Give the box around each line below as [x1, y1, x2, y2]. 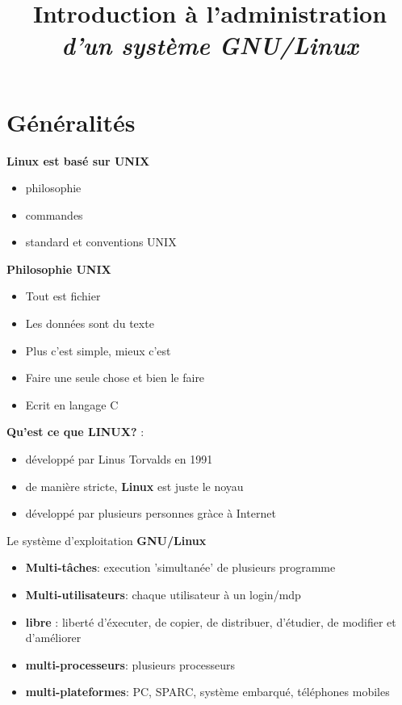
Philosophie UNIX [6, 260, 111, 277]
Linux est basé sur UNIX [6, 152, 150, 169]
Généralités [6, 105, 136, 138]
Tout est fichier [25, 287, 101, 304]
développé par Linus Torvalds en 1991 [25, 451, 213, 468]
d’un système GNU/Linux [61, 28, 358, 62]
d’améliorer [25, 629, 82, 646]
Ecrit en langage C [25, 396, 119, 413]
